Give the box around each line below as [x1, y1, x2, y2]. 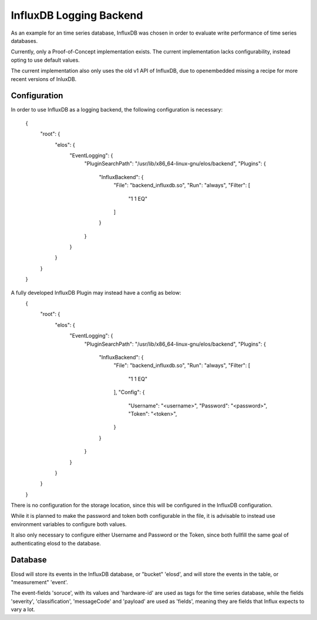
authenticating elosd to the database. [11, 540, 101, 547]
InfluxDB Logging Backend [11, 9, 143, 22]
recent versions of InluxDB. [11, 75, 77, 82]
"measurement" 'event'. [11, 578, 69, 585]
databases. [11, 37, 38, 44]
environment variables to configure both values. [11, 520, 127, 528]
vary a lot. [11, 606, 35, 613]
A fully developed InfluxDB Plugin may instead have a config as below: [11, 289, 181, 296]
